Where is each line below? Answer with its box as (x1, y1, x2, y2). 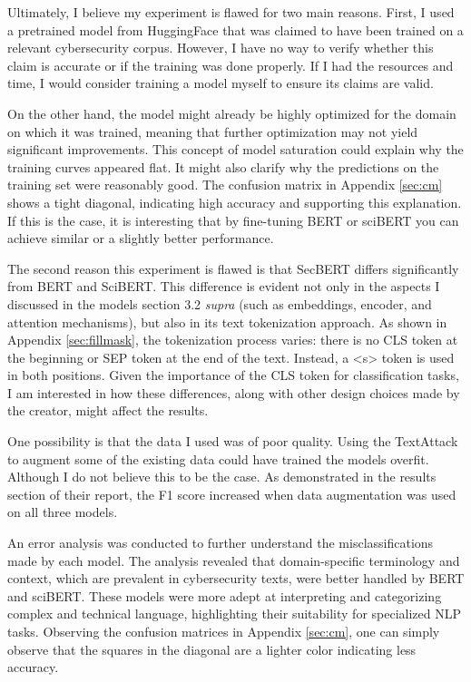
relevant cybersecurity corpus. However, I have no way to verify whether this (7, 38, 434, 57)
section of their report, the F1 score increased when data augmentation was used (7, 484, 456, 503)
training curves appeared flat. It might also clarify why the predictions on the (7, 157, 439, 176)
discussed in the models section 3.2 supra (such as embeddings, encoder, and (7, 294, 432, 313)
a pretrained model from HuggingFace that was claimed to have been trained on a (7, 20, 464, 39)
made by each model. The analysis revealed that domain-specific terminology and (7, 550, 460, 570)
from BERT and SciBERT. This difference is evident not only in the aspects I (7, 277, 440, 296)
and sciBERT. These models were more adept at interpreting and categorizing (7, 586, 442, 605)
